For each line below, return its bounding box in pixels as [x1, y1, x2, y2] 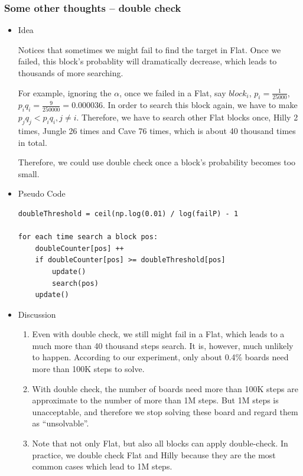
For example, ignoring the [18, 86, 112, 99]
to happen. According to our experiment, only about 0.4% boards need [32, 351, 289, 363]
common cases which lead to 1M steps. [32, 460, 172, 472]
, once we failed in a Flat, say [119, 86, 226, 99]
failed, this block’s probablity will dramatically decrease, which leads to [18, 55, 277, 67]
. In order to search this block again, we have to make [103, 99, 298, 111]
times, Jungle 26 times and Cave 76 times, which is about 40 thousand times [18, 124, 296, 136]
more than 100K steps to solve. [32, 363, 145, 375]
